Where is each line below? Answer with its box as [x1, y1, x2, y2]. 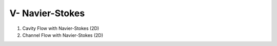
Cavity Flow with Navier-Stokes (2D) [22, 25, 100, 31]
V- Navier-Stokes [9, 8, 85, 19]
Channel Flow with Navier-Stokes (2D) [22, 32, 104, 38]
